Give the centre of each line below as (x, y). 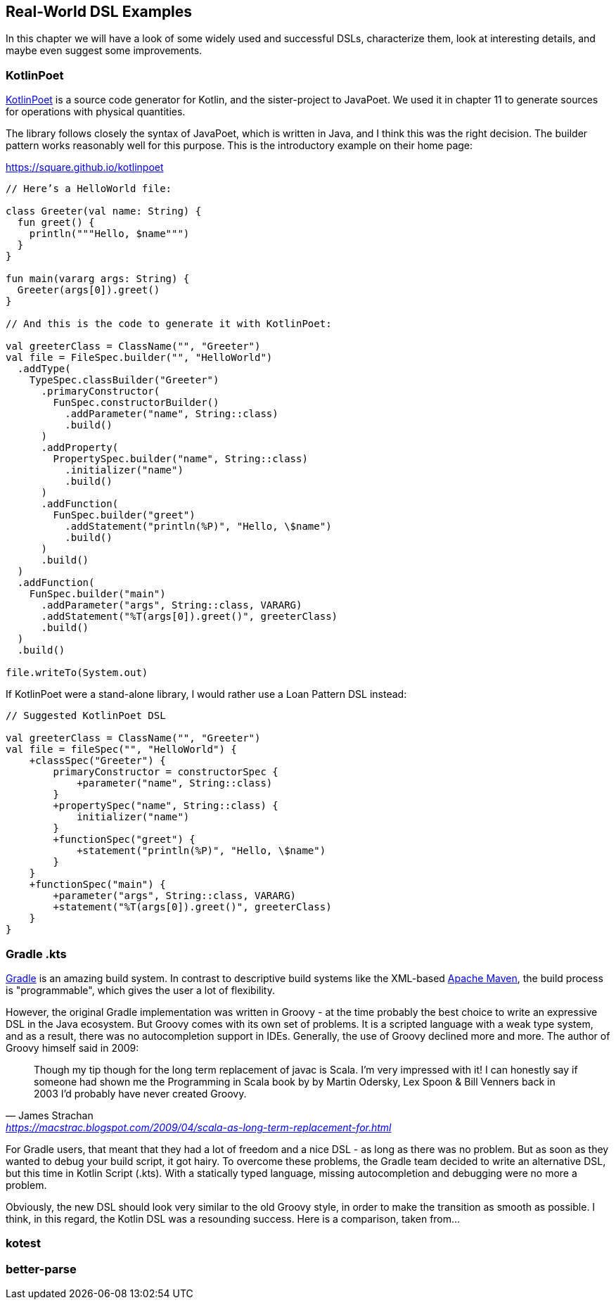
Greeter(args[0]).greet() (89, 290)
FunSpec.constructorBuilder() (136, 403)
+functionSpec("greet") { (124, 840)
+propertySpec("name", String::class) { (166, 806)
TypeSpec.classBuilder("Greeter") (124, 380)
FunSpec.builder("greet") (124, 515)
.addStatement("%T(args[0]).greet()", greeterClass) (190, 617)
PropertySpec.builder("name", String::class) (180, 459)
